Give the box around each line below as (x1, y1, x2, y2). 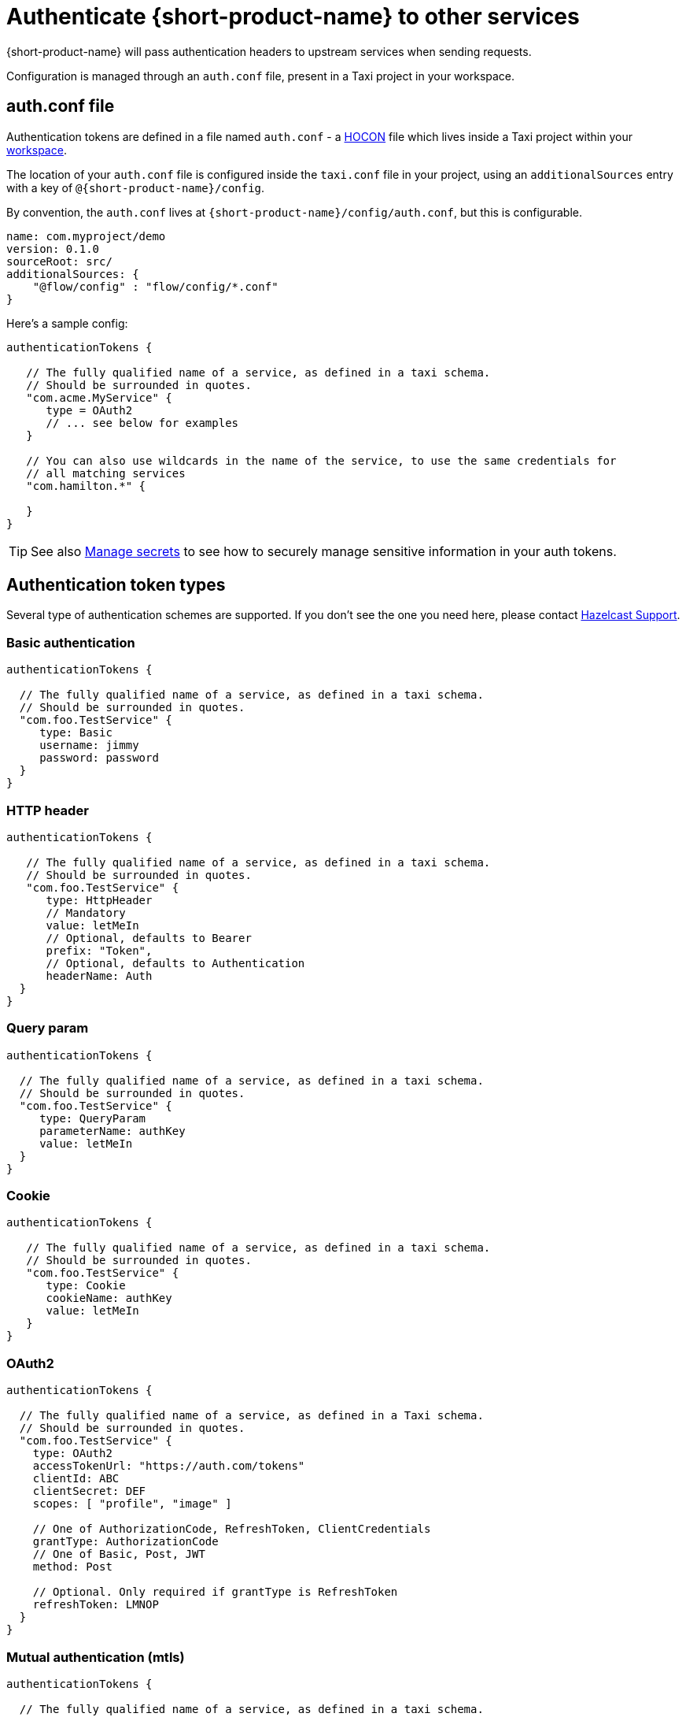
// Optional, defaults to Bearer (46, 931, 252, 944)
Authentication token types (6, 575, 226, 595)
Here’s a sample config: (6, 316, 128, 330)
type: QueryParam (39, 1111, 146, 1125)
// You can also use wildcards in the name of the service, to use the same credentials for (26, 454, 617, 467)
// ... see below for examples (46, 416, 239, 429)
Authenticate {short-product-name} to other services (6, 3, 580, 30)
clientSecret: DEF (32, 1485, 146, 1498)
